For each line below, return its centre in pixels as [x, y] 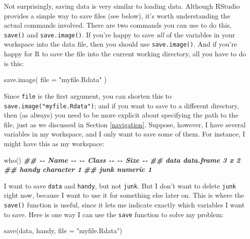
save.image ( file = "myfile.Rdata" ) [55, 79]
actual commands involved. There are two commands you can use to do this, [118, 25]
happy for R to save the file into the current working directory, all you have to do [125, 54]
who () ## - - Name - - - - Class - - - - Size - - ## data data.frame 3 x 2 [122, 160]
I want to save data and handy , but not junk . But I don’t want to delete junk [120, 185]
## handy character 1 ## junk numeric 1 [78, 169]
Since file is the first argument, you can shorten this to [88, 95]
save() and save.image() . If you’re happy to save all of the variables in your [120, 34]
